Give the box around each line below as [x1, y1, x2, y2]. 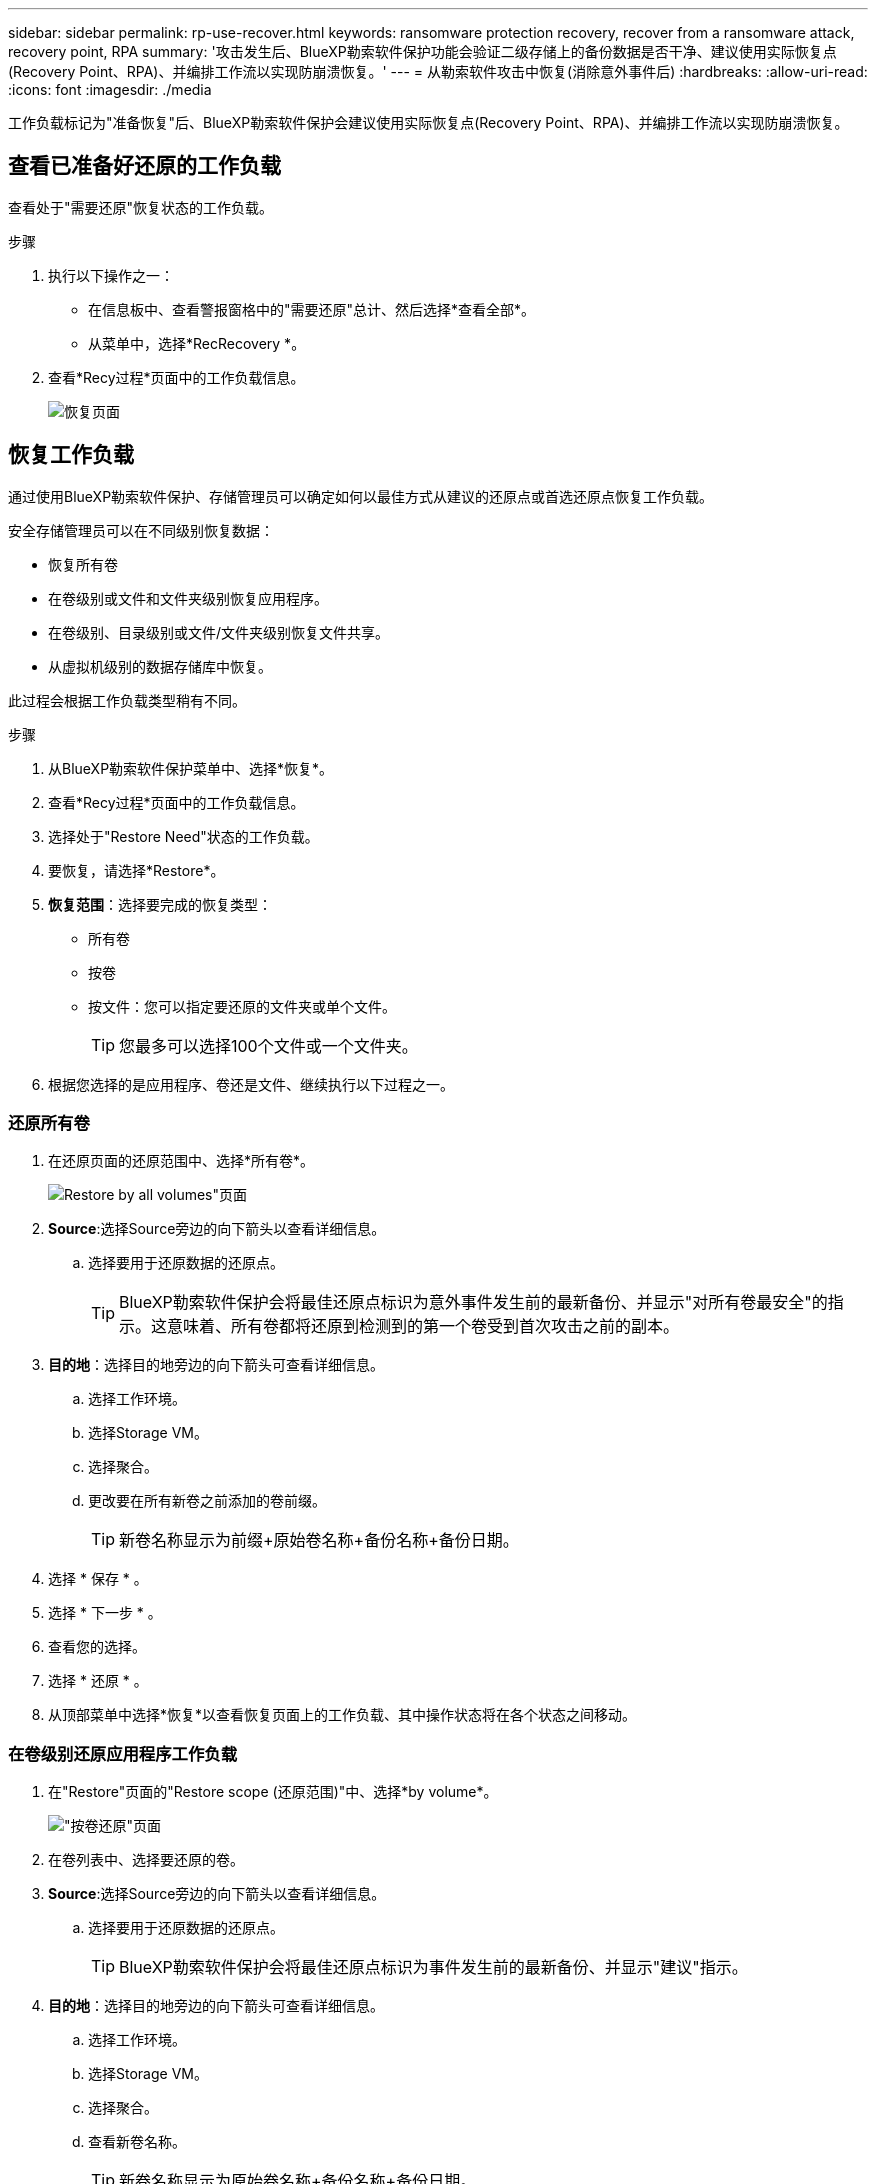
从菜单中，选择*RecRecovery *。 [88, 334, 306, 352]
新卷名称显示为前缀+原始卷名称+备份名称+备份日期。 [119, 1530, 519, 1551]
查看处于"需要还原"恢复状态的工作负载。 [8, 198, 274, 216]
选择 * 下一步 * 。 [48, 1604, 162, 1622]
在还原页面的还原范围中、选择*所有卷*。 [48, 1152, 315, 1170]
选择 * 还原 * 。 [48, 1672, 148, 1690]
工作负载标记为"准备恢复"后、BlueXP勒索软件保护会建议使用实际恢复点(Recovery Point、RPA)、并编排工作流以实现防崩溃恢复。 [8, 114, 849, 131]
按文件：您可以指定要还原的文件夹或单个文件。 [88, 997, 396, 1015]
